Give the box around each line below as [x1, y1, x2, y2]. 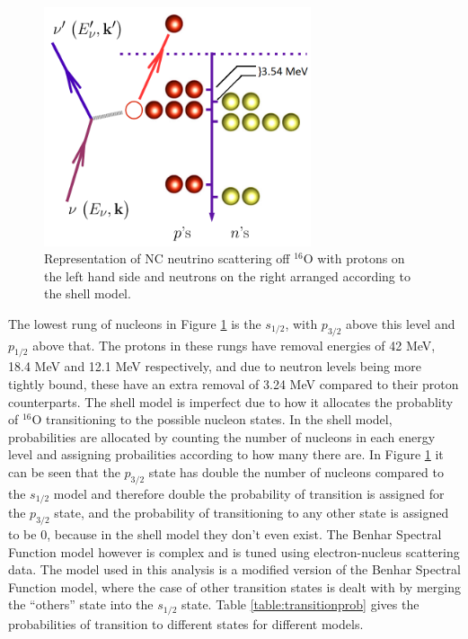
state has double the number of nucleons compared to [148, 463, 444, 482]
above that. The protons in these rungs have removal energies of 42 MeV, [32, 335, 436, 354]
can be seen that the [8, 463, 120, 482]
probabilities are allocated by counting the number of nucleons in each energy [8, 427, 436, 446]
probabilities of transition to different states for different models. [8, 614, 364, 633]
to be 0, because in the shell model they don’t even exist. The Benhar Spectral [8, 525, 442, 544]
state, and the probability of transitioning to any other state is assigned [54, 503, 449, 522]
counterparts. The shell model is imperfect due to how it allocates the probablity [8, 392, 454, 411]
